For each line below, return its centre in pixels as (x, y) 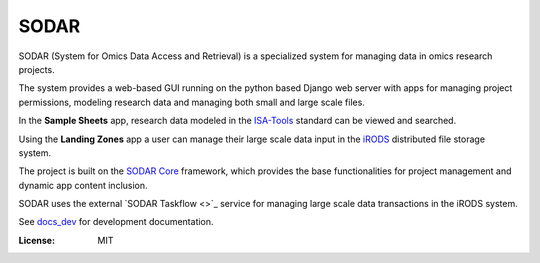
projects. (36, 69)
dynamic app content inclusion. (83, 185)
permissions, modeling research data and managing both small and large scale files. (191, 102)
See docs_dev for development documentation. (116, 222)
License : (36, 240)
